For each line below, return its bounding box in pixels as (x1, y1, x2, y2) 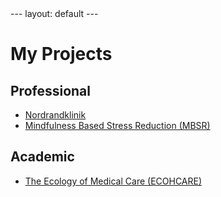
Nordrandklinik (24, 109, 87, 121)
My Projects (10, 43, 113, 66)
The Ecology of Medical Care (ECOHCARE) (24, 175, 203, 187)
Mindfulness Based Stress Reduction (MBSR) (24, 120, 211, 131)
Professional (10, 82, 91, 99)
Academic (10, 148, 75, 166)
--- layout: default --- (10, 8, 99, 19)
